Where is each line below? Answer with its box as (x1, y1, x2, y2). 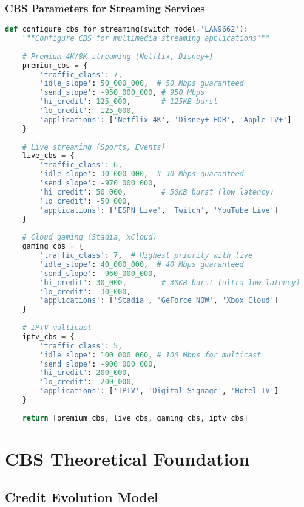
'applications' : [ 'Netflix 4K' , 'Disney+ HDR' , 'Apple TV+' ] (39, 115, 292, 124)
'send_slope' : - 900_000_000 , (39, 359, 157, 368)
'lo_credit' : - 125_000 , (39, 106, 135, 116)
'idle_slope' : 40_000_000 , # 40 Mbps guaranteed (39, 260, 244, 269)
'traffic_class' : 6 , (39, 160, 123, 170)
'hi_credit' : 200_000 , (39, 368, 131, 378)
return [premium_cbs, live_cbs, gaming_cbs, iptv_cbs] (22, 413, 248, 422)
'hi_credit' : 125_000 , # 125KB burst (39, 97, 218, 106)
